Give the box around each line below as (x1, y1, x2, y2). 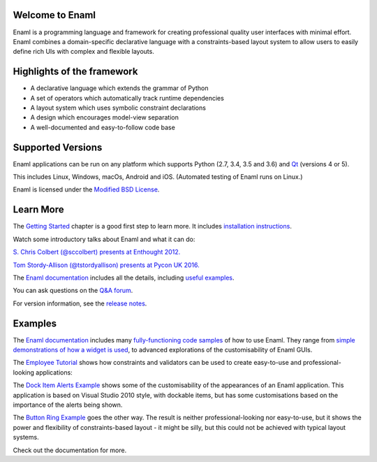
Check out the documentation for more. (13, 446, 127, 454)
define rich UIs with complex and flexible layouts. (13, 48, 155, 56)
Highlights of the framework (13, 66, 138, 78)
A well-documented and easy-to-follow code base (30, 123, 176, 131)
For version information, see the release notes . (13, 299, 147, 308)
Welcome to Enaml (13, 9, 96, 21)
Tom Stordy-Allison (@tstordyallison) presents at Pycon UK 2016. (13, 261, 200, 269)
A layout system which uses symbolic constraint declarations (30, 103, 206, 112)
